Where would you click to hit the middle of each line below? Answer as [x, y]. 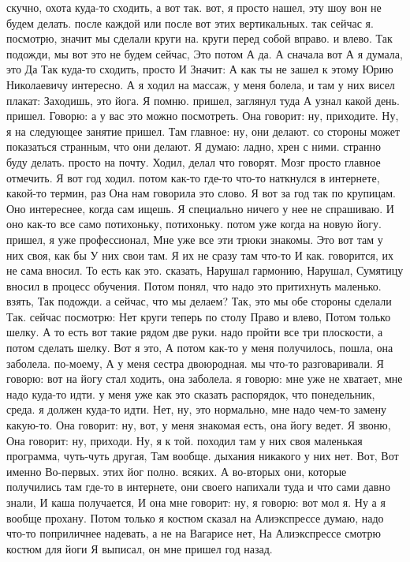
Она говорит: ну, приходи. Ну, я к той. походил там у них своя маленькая [184, 440]
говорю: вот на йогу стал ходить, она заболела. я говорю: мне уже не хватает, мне [205, 378]
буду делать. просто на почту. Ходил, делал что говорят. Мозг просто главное [194, 161]
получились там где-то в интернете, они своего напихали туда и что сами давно [198, 487]
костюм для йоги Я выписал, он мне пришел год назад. [140, 548]
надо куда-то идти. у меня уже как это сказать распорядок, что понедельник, [191, 393]
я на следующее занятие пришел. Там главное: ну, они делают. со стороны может [203, 131]
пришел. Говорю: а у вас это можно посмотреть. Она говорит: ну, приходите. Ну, [203, 116]
